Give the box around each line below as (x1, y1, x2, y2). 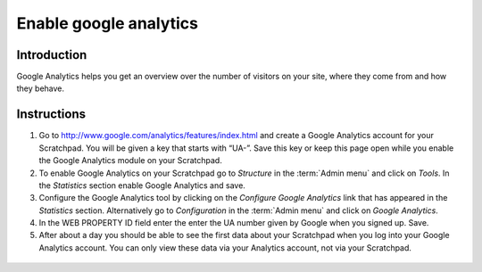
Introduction (16, 47, 87, 62)
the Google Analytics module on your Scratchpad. (38, 155, 222, 166)
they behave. (16, 83, 65, 94)
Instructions (16, 107, 87, 122)
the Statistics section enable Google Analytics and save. (38, 179, 245, 191)
